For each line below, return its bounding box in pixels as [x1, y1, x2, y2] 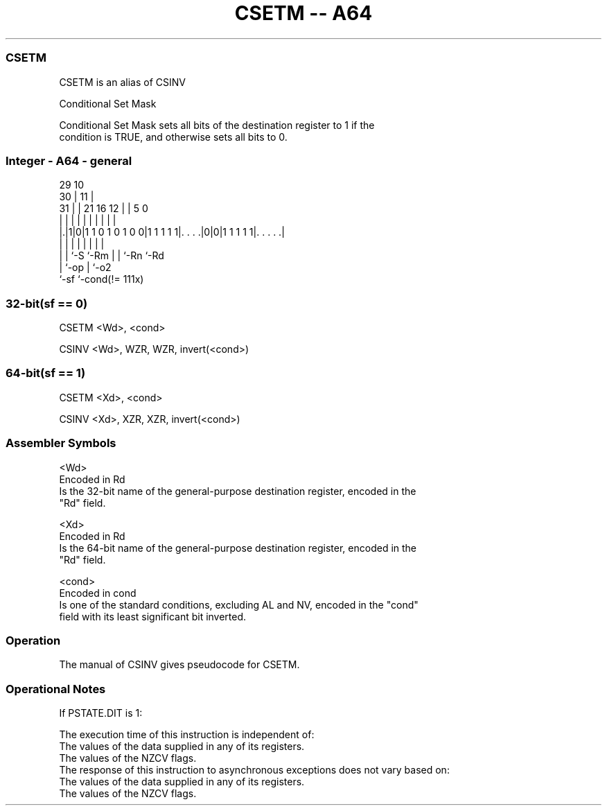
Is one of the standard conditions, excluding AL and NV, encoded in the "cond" [59, 598, 419, 611]
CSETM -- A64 [234, 1, 373, 25]
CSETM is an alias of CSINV [59, 76, 186, 88]
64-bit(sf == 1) [6, 366, 86, 381]
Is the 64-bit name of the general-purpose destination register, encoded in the [59, 541, 417, 554]
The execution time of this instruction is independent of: [59, 729, 315, 740]
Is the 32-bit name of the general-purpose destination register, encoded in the [59, 485, 416, 497]
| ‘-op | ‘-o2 [59, 261, 112, 274]
